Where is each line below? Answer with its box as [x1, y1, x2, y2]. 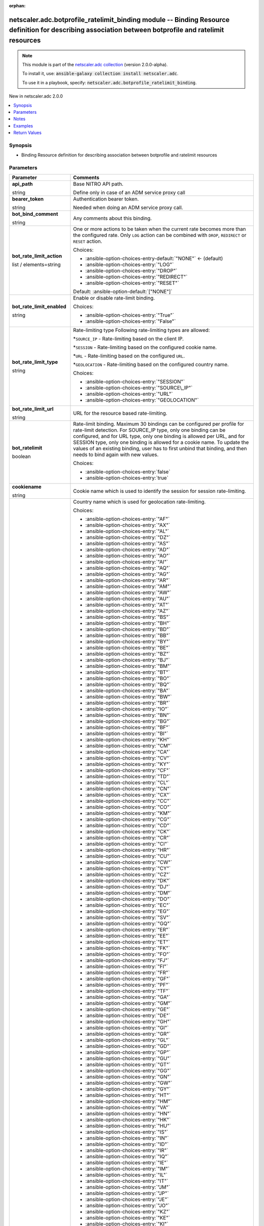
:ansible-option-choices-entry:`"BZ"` [85, 650, 171, 657]
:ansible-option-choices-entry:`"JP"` [85, 1190, 169, 1197]
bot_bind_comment [12, 211, 58, 218]
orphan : [9, 3, 26, 8]
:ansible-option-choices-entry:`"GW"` [85, 1079, 173, 1086]
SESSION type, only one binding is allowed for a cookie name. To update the [73, 439, 249, 446]
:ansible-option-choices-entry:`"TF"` [85, 988, 170, 995]
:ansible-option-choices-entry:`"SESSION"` [85, 378, 185, 385]
